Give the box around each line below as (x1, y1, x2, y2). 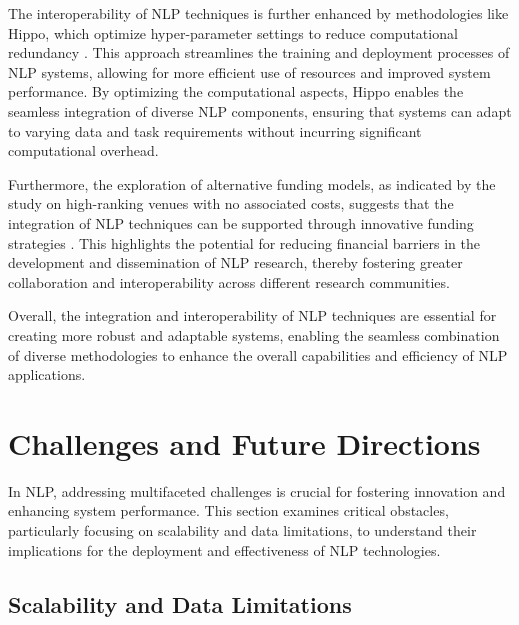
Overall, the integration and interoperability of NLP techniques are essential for (8, 305, 497, 326)
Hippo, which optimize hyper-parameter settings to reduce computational (8, 22, 458, 43)
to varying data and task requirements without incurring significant (8, 120, 422, 141)
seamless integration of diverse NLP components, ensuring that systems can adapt (8, 100, 512, 121)
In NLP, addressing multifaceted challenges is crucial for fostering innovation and (8, 480, 506, 501)
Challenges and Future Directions (8, 422, 481, 463)
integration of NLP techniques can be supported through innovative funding (8, 212, 474, 233)
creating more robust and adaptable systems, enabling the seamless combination (8, 324, 500, 345)
